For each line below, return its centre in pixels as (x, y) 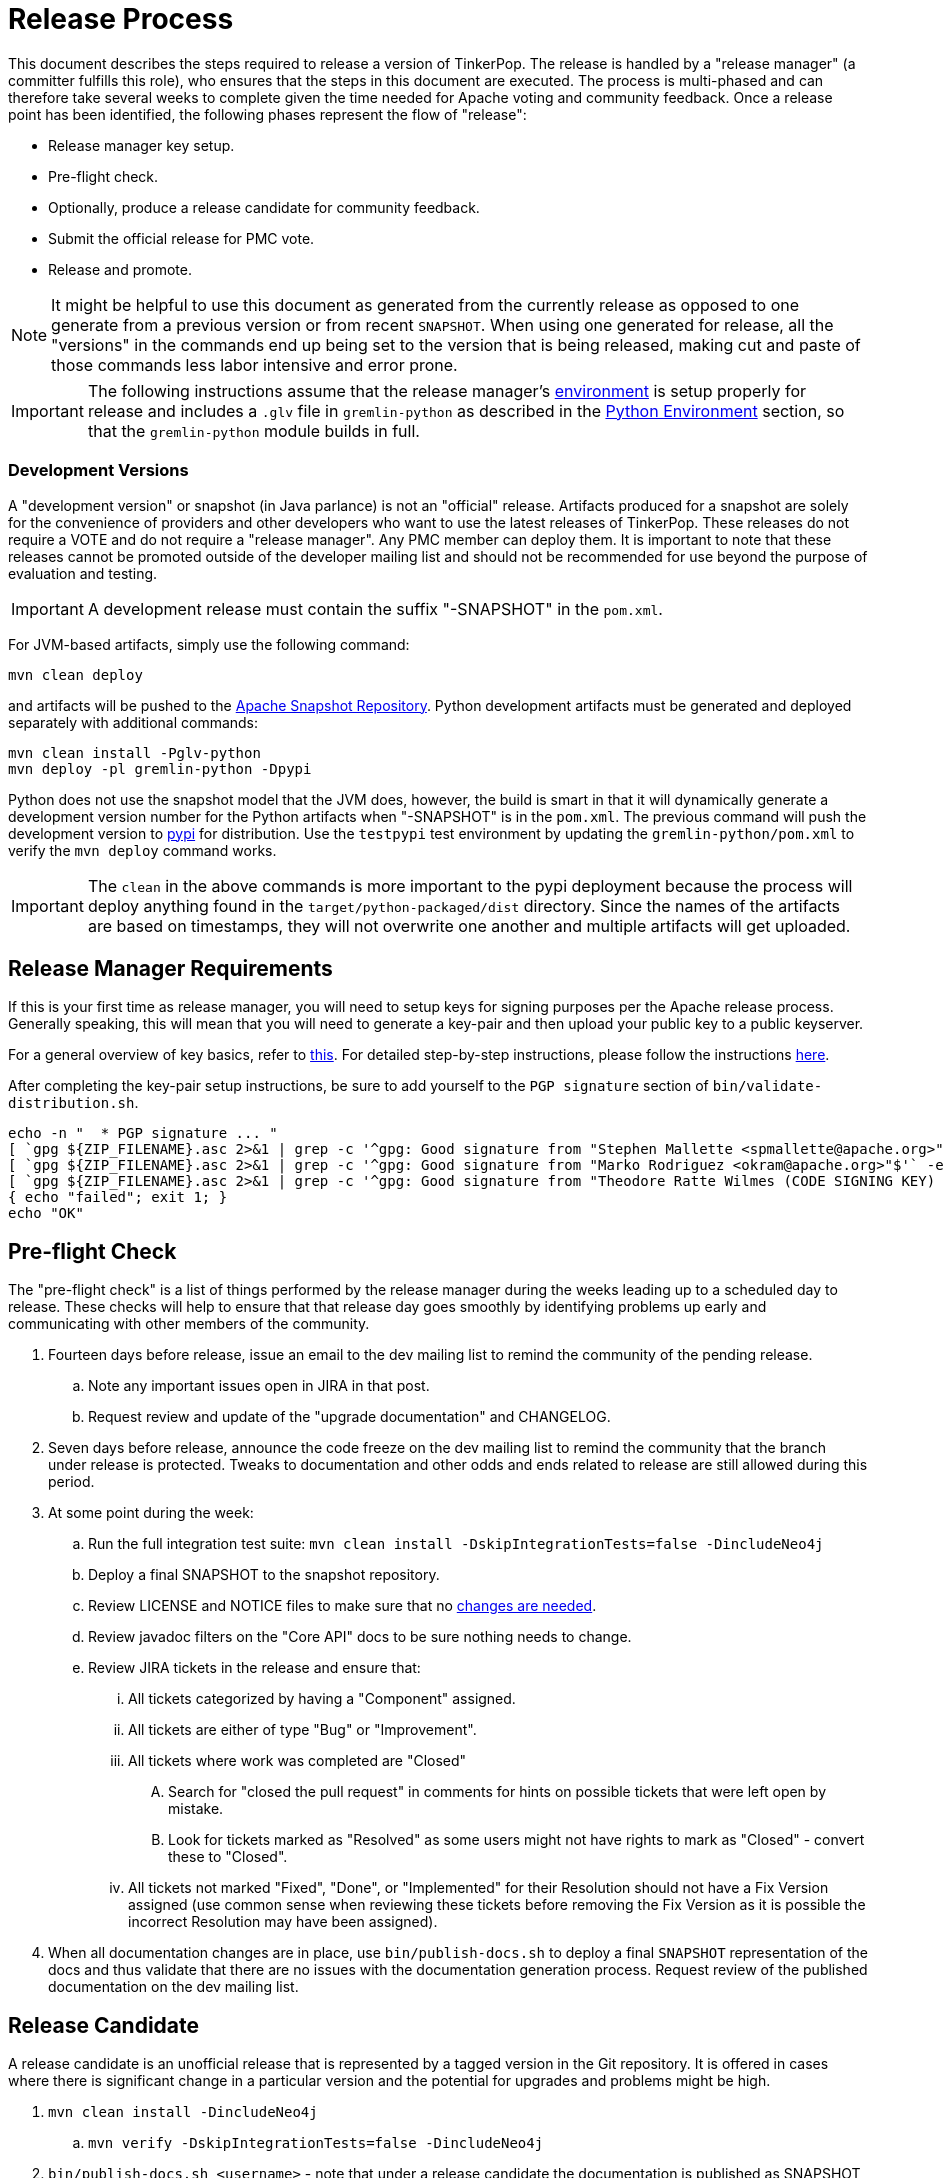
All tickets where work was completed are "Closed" (297, 1761)
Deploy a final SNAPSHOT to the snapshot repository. (264, 1575)
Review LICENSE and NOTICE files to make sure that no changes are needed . (342, 1606)
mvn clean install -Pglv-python (134, 752)
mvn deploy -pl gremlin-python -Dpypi (160, 768)
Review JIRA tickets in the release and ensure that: (254, 1668)
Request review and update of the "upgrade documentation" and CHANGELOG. (349, 1417)
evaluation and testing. (83, 573)
